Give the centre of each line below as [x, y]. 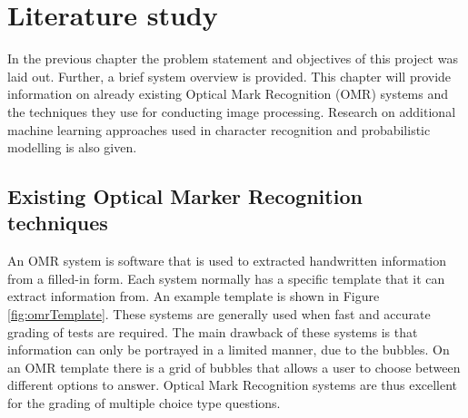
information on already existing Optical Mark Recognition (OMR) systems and [228, 94]
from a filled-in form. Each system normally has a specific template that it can [226, 278]
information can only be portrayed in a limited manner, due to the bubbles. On [229, 350]
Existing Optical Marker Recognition [185, 196]
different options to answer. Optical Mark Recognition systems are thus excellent [233, 385]
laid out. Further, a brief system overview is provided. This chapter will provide [229, 76]
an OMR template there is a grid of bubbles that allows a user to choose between [234, 367]
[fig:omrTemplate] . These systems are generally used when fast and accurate [219, 314]
